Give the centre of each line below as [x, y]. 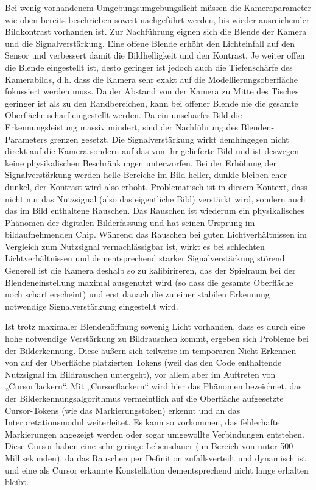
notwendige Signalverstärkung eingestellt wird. [92, 306]
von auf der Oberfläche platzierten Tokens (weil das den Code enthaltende [143, 362]
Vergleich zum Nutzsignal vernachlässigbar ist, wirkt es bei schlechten [135, 246]
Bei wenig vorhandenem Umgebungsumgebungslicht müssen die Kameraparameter [158, 7]
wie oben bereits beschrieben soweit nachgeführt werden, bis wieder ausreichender [157, 19]
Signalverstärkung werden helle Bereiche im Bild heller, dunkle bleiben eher [146, 175]
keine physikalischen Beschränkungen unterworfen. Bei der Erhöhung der [141, 162]
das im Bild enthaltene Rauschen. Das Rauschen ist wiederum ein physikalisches [155, 211]
